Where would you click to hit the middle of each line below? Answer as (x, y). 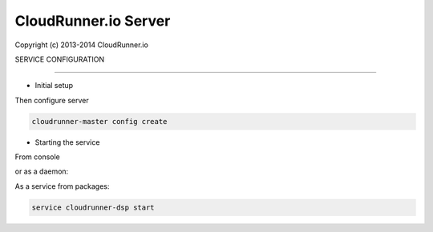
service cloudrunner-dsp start (93, 207)
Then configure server (52, 100)
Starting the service (67, 142)
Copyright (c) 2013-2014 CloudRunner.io (81, 45)
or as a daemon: (42, 171)
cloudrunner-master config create (99, 121)
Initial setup (54, 86)
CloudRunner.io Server (93, 21)
